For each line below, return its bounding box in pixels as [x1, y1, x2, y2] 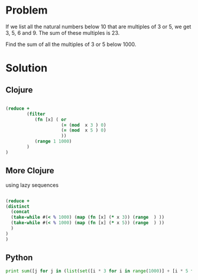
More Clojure [5, 166, 54, 176]
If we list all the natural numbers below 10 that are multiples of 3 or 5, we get [5, 23, 191, 30]
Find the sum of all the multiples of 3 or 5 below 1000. [5, 41, 137, 48]
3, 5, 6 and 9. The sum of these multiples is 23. [5, 29, 120, 36]
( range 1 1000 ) [34, 139, 72, 144]
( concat [11, 209, 30, 215]
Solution [5, 61, 48, 75]
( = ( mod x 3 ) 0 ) [61, 122, 107, 128]
